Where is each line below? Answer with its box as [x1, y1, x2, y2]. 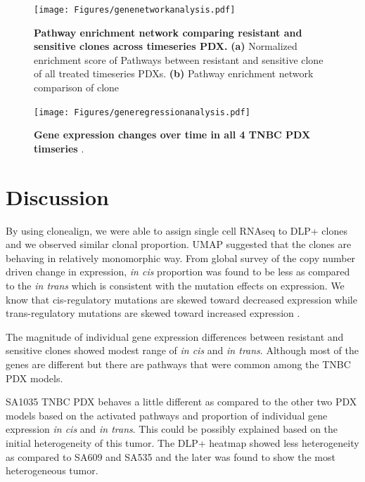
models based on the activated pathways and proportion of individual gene [6, 408, 328, 422]
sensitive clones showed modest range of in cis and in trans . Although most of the [6, 343, 359, 358]
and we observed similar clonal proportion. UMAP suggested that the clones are [6, 237, 352, 252]
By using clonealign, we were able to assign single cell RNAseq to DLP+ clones [6, 223, 347, 237]
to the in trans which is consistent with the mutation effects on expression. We [6, 278, 345, 292]
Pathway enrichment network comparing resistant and [34, 25, 302, 39]
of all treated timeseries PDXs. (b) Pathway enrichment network [34, 66, 314, 81]
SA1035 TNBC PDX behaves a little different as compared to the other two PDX [6, 394, 357, 409]
